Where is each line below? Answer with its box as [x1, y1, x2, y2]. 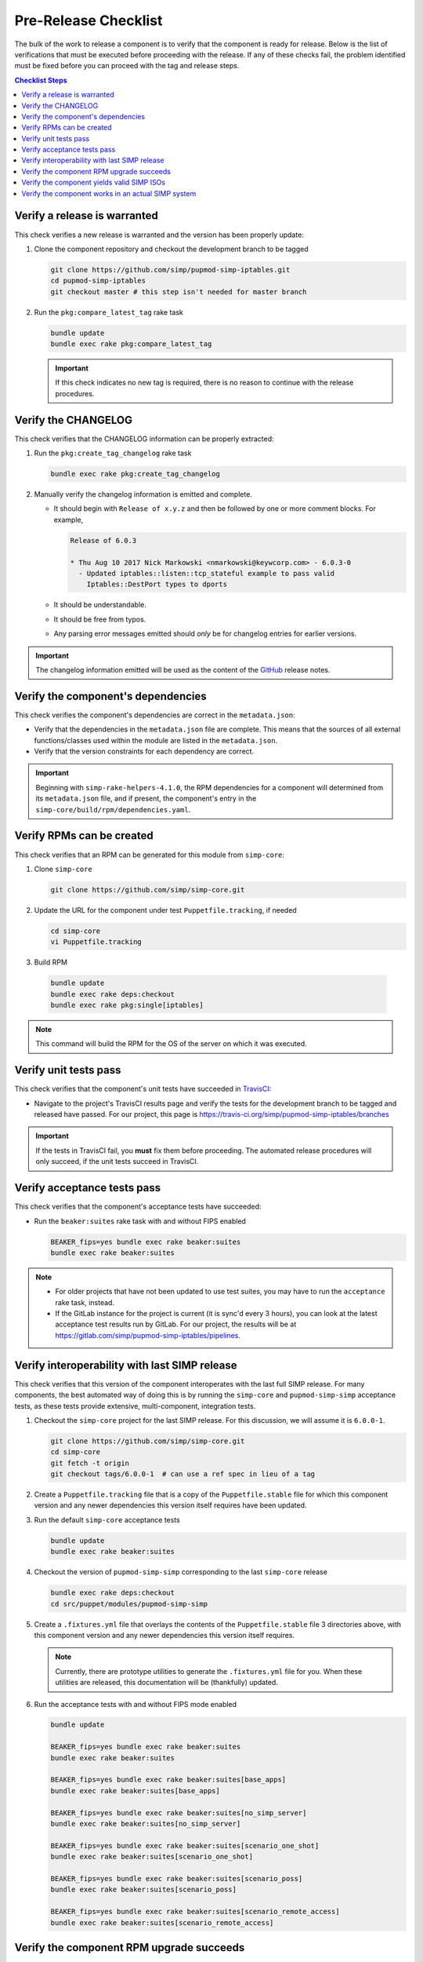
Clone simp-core [34, 864, 93, 873]
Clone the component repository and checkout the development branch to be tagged [34, 244, 309, 253]
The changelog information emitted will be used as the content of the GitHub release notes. [35, 665, 331, 674]
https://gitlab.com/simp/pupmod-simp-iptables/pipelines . [55, 1330, 240, 1340]
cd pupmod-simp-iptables [50, 276, 146, 286]
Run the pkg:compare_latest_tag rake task [34, 307, 184, 317]
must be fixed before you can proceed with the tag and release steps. [14, 61, 240, 71]
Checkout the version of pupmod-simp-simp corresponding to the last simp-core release [34, 1567, 328, 1577]
